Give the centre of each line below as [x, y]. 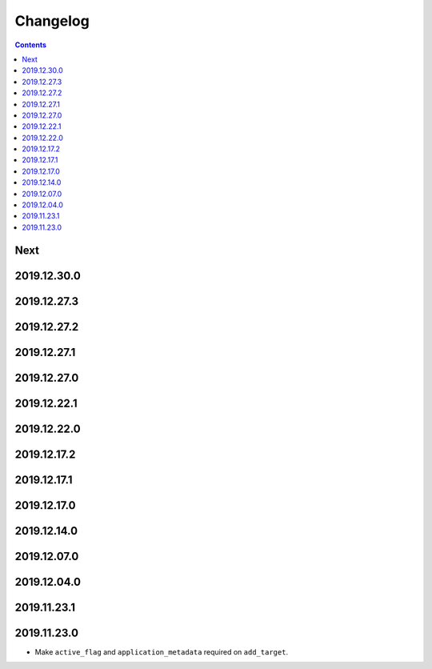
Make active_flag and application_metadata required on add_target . [161, 651]
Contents [31, 45]
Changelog [52, 21]
